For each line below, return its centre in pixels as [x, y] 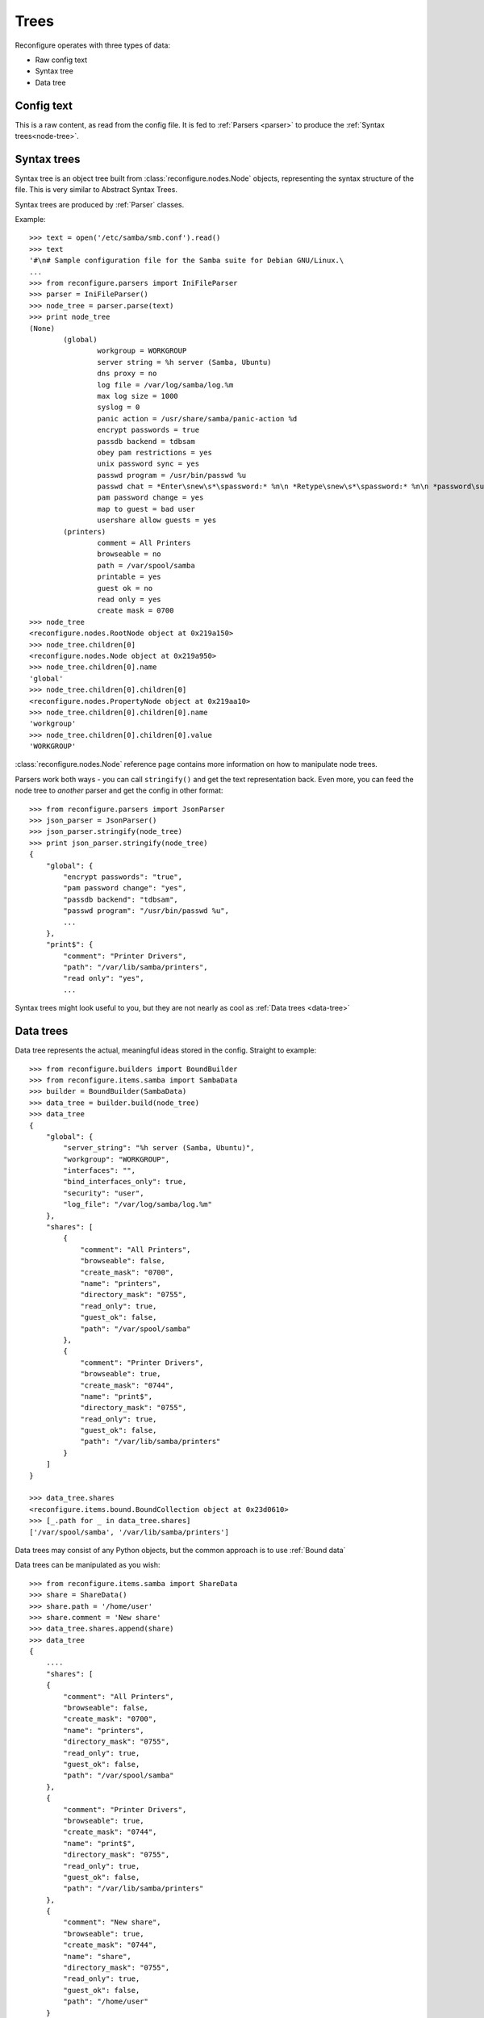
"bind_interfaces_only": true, [125, 1182]
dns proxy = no [127, 374]
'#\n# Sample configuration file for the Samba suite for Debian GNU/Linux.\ [187, 261]
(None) [42, 328]
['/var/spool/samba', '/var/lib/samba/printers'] [129, 1532]
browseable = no [129, 554]
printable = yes [129, 577]
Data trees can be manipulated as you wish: [88, 1565]
